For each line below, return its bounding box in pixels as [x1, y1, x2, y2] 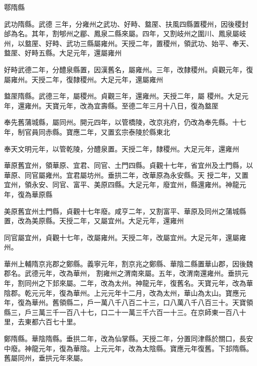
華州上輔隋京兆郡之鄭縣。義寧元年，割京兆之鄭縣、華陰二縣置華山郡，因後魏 [4, 258, 253, 268]
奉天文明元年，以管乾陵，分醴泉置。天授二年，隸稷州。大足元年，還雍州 [4, 143, 239, 154]
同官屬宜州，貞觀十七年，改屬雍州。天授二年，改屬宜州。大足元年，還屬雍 [4, 232, 246, 242]
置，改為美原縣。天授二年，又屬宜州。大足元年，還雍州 [4, 215, 184, 226]
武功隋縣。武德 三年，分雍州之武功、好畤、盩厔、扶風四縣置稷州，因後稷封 [4, 18, 249, 29]
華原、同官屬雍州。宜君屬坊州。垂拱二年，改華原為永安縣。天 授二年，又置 [4, 169, 249, 180]
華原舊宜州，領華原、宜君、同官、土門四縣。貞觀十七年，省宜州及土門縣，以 [4, 160, 253, 170]
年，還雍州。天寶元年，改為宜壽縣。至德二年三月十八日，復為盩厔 [4, 100, 218, 110]
